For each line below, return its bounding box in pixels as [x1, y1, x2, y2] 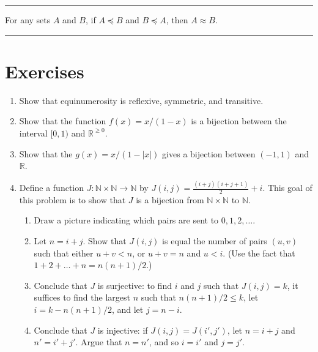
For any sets [5, 13, 51, 26]
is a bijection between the [191, 114, 287, 127]
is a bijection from [136, 193, 204, 206]
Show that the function [19, 114, 106, 127]
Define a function [19, 181, 84, 193]
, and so [149, 335, 179, 348]
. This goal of [262, 181, 312, 193]
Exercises [5, 58, 84, 83]
